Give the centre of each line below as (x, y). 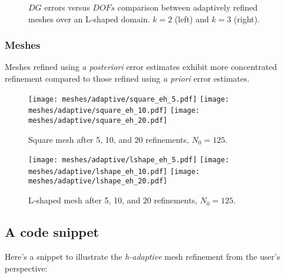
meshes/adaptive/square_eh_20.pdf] (98, 120)
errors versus (67, 7)
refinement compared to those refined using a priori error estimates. (127, 78)
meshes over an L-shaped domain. (89, 19)
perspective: (26, 268)
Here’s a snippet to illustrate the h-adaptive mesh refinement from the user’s (142, 256)
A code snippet (52, 232)
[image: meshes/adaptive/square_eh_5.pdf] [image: (129, 99)
